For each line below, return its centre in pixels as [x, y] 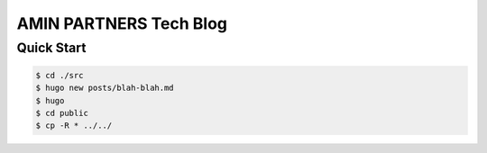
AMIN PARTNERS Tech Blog [122, 23]
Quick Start [51, 48]
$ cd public [62, 113]
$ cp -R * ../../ [74, 126]
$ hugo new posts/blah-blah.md [105, 88]
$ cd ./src [60, 75]
